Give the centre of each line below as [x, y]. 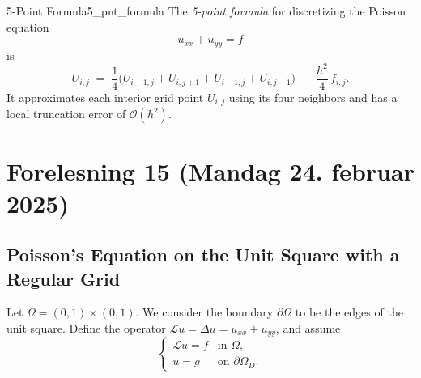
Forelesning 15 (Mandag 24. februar [211, 171]
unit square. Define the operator [86, 328]
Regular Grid [64, 278]
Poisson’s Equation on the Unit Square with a [203, 255]
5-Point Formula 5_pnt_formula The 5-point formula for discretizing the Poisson [206, 11]
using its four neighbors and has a [313, 97]
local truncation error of [66, 114]
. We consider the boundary [204, 312]
